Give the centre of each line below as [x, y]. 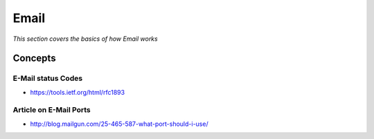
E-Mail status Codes [48, 78]
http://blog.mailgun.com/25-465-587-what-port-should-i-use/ [119, 124]
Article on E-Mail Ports [52, 110]
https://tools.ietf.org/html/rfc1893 [77, 92]
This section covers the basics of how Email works [86, 39]
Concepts [34, 58]
